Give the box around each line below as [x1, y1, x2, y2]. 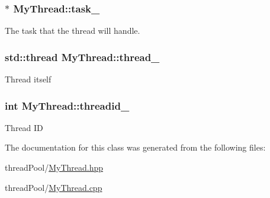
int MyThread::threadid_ [5, 98, 130, 113]
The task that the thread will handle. [5, 24, 140, 37]
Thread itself [5, 73, 52, 85]
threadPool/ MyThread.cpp [5, 181, 102, 193]
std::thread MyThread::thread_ [5, 49, 160, 64]
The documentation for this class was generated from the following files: [5, 141, 266, 154]
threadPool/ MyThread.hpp [5, 161, 104, 174]
